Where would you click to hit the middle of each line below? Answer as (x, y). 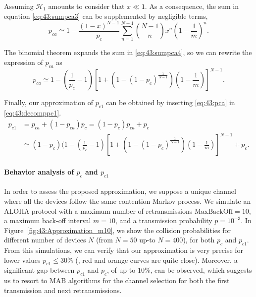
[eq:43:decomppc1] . (33, 113)
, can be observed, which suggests (201, 270)
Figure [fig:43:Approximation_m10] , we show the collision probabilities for (117, 230)
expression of (24, 62)
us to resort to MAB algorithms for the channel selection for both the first (117, 280)
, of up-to (121, 270)
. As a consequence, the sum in (192, 6)
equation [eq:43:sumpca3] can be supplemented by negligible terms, (106, 16)
